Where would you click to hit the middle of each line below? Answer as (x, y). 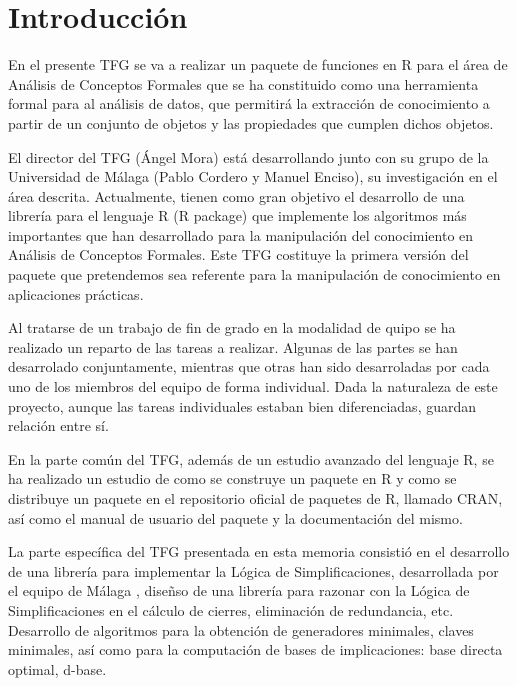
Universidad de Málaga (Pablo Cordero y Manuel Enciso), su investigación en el (253, 176)
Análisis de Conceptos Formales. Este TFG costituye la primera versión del (238, 254)
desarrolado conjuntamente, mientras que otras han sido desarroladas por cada (249, 366)
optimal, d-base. (57, 668)
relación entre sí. (58, 425)
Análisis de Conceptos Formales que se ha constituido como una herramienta (243, 83)
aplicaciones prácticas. (76, 293)
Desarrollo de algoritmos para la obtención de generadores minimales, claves (241, 629)
